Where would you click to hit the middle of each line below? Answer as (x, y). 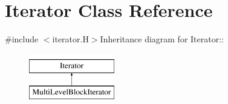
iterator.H (70, 39)
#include (22, 39)
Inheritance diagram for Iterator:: (162, 39)
